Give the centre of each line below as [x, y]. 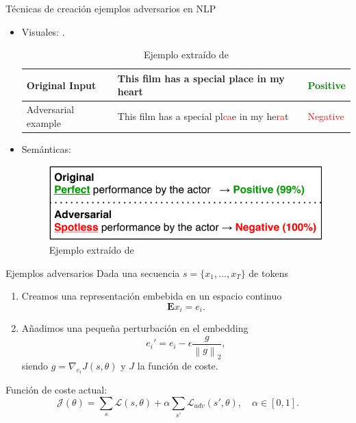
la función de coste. [178, 365]
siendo [35, 365]
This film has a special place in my [201, 78]
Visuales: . [43, 31]
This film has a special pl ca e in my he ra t [203, 116]
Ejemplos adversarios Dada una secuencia [93, 273]
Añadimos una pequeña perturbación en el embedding [135, 328]
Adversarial [50, 109]
